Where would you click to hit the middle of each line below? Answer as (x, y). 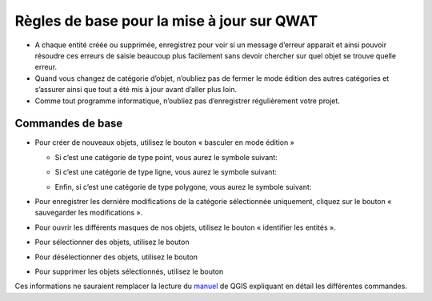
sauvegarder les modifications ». (89, 213)
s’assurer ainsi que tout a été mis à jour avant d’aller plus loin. (136, 90)
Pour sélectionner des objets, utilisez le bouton (112, 242)
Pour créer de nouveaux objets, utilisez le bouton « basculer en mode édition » (165, 142)
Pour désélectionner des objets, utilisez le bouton (116, 257)
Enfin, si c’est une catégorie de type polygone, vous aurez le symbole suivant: (183, 187)
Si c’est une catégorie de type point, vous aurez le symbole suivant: (166, 157)
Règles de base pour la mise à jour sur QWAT (166, 21)
